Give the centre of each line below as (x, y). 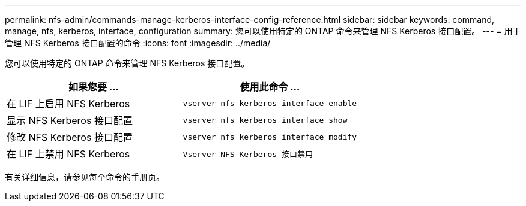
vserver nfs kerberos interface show (265, 120)
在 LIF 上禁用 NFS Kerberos (68, 154)
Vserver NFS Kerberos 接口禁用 (248, 154)
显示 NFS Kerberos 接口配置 (70, 120)
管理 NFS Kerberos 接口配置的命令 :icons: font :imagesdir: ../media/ (138, 43)
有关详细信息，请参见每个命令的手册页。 (85, 177)
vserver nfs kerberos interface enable (270, 103)
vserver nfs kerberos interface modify (270, 137)
